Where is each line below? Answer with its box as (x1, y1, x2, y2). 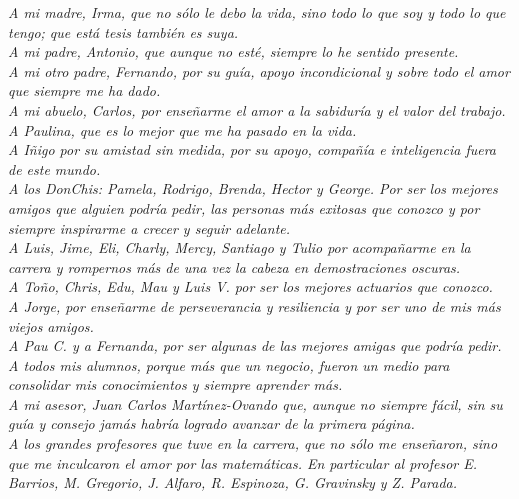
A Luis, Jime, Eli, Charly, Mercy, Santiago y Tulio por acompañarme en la (8, 237, 471, 258)
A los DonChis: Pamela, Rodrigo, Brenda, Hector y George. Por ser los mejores (8, 178, 498, 199)
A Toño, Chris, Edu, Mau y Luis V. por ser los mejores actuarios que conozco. (8, 276, 493, 297)
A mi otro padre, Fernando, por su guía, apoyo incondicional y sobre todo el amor (8, 60, 510, 81)
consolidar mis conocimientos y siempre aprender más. (8, 374, 343, 395)
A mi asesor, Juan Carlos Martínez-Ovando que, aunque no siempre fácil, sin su (8, 393, 503, 414)
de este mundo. (8, 158, 101, 179)
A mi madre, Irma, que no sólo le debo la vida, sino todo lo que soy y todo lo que (8, 2, 506, 22)
